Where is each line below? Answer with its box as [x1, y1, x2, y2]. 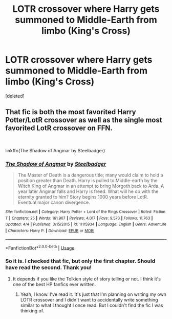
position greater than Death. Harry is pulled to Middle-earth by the [17, 178, 158, 184]
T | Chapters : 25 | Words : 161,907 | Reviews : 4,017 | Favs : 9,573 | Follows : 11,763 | [5, 216, 153, 221]
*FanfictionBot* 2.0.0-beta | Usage [5, 244, 75, 251]
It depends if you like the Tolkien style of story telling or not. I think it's [12, 276, 161, 282]
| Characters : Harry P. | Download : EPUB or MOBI [5, 228, 95, 234]
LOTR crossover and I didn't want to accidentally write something [20, 296, 158, 303]
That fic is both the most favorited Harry [5, 108, 137, 116]
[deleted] [5, 93, 25, 99]
